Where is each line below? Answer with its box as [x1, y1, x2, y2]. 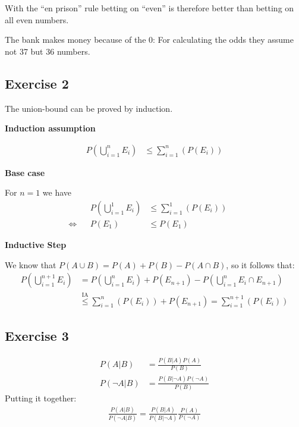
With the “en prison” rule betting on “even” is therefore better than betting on [5, 2, 294, 14]
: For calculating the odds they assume [153, 33, 294, 46]
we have [42, 186, 72, 199]
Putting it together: [5, 392, 77, 404]
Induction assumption [5, 122, 96, 134]
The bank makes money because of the [5, 33, 146, 46]
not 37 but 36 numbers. [5, 45, 90, 57]
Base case [5, 166, 45, 178]
